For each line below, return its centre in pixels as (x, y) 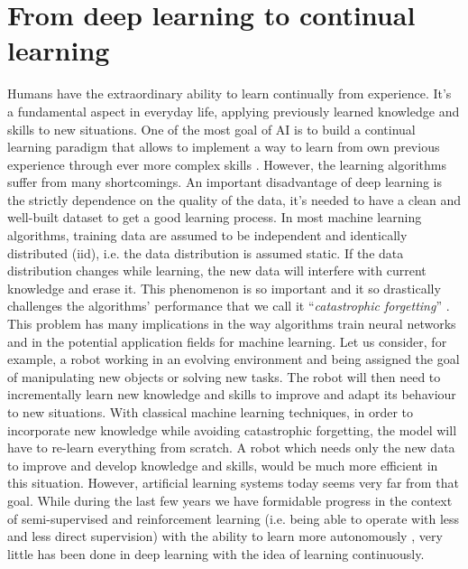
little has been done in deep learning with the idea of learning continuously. (216, 553)
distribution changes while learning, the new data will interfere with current (217, 271)
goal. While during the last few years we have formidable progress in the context (230, 500)
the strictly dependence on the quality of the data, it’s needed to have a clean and (234, 199)
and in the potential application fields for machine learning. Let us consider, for (227, 341)
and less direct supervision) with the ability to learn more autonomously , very (225, 536)
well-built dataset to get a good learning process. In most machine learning (215, 217)
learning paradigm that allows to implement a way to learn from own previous (224, 147)
